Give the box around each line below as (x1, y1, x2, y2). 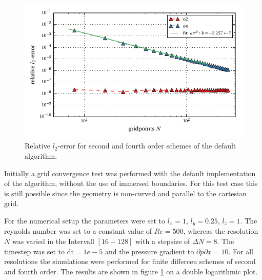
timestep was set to (4, 246, 65, 256)
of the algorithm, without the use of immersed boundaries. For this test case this (4, 178, 258, 189)
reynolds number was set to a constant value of (4, 226, 152, 236)
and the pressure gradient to (105, 246, 194, 256)
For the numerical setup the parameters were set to (4, 215, 166, 226)
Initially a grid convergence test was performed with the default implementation (4, 167, 256, 178)
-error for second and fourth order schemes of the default (57, 140, 236, 151)
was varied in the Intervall (12, 236, 94, 246)
